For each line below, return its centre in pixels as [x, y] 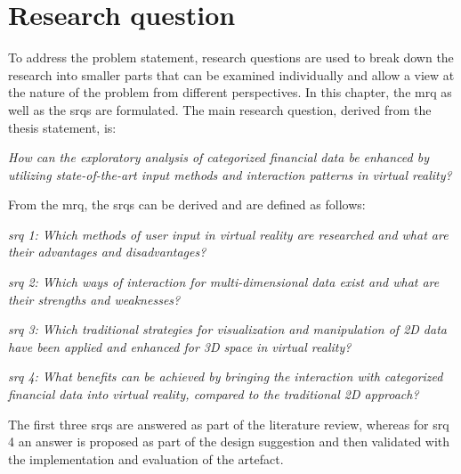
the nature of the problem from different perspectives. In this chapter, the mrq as [230, 92]
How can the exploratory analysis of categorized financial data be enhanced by [218, 157]
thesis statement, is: [62, 127]
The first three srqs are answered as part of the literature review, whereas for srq [229, 424]
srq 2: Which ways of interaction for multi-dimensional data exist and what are [224, 282]
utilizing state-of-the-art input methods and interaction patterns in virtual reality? [230, 174]
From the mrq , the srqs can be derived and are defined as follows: [187, 204]
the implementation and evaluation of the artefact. [146, 458]
